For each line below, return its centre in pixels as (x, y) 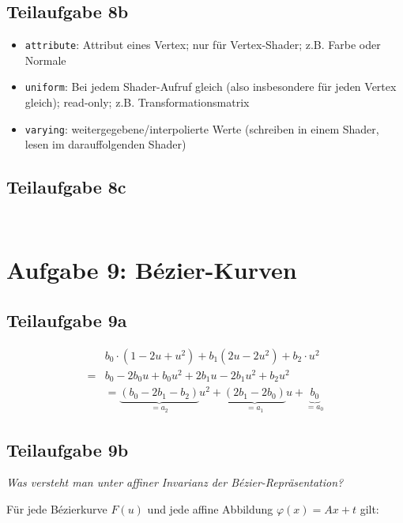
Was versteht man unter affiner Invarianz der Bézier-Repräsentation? (175, 482)
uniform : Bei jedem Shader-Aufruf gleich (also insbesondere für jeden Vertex (211, 87)
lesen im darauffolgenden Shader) (105, 144)
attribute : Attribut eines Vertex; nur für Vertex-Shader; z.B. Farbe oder (203, 45)
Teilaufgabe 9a (67, 320)
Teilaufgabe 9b (68, 449)
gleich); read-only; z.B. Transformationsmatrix (137, 102)
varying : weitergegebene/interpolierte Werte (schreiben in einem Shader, (202, 128)
